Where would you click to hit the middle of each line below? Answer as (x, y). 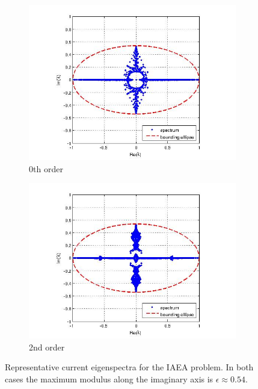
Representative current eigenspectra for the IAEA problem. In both (129, 367)
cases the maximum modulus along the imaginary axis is (109, 378)
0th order (46, 168)
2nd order (47, 347)
